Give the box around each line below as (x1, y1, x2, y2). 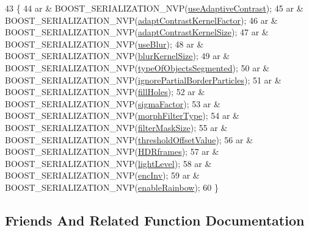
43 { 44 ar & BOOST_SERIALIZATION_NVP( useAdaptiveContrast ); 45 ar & (5, 2, 304, 14)
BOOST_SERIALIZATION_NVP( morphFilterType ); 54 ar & (5, 109, 240, 122)
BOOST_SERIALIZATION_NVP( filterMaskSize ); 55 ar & (5, 121, 228, 133)
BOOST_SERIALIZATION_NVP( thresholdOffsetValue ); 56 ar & (5, 133, 253, 146)
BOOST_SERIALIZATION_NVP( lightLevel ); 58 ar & (5, 157, 212, 169)
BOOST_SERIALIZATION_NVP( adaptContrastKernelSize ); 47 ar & (5, 26, 269, 38)
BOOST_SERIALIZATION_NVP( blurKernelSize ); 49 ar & (5, 49, 230, 62)
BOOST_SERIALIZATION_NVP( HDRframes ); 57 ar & (5, 145, 219, 158)
